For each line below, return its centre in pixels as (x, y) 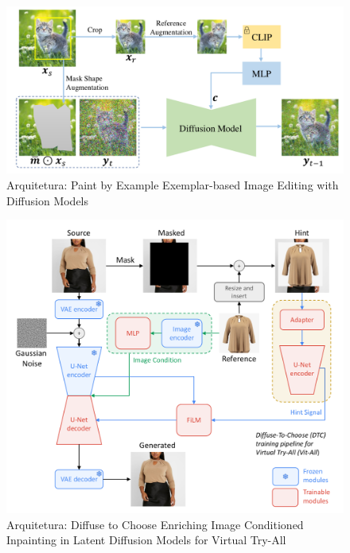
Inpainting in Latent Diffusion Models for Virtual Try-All (146, 540)
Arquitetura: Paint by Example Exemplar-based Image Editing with (173, 184)
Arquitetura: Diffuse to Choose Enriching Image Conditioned (155, 524)
